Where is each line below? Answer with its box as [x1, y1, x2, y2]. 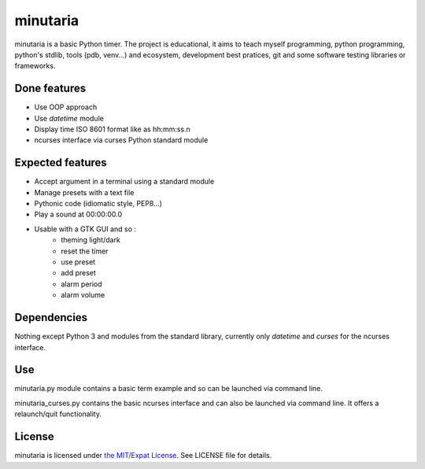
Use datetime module [34, 113, 104, 123]
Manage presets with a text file [34, 187, 135, 197]
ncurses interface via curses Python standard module [34, 135, 209, 145]
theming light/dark [61, 235, 121, 245]
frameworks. [14, 61, 56, 71]
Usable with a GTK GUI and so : [34, 224, 137, 234]
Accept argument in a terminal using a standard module [34, 177, 215, 186]
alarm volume [61, 290, 105, 300]
